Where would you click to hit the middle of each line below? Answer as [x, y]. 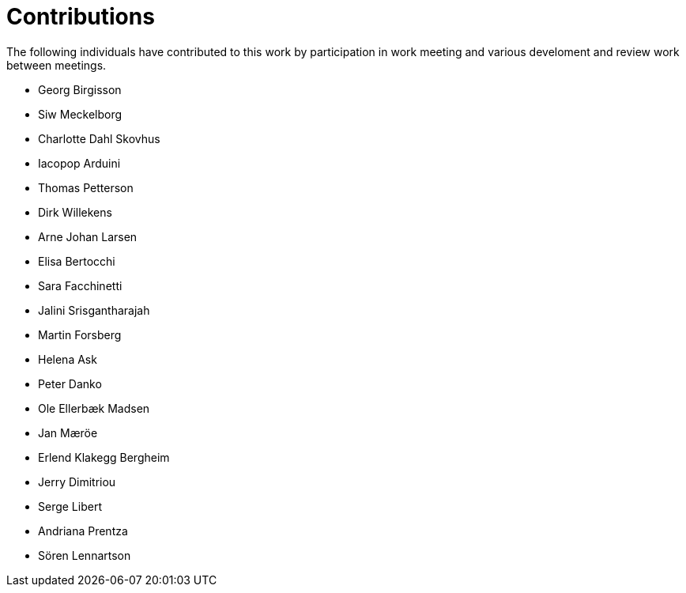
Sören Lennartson [85, 555]
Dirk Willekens [75, 212]
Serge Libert [70, 506]
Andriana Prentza [83, 531]
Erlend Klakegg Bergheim [104, 457]
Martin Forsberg [80, 334]
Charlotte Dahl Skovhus [99, 138]
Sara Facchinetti [80, 285]
